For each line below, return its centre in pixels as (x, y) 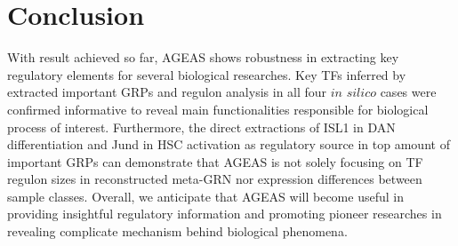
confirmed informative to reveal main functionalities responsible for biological (218, 109)
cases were (408, 92)
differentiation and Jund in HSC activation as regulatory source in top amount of (229, 144)
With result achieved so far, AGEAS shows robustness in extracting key (203, 57)
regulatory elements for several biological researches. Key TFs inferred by (207, 74)
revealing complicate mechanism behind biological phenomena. (177, 231)
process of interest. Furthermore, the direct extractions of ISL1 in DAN (201, 127)
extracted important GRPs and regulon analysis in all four (167, 92)
